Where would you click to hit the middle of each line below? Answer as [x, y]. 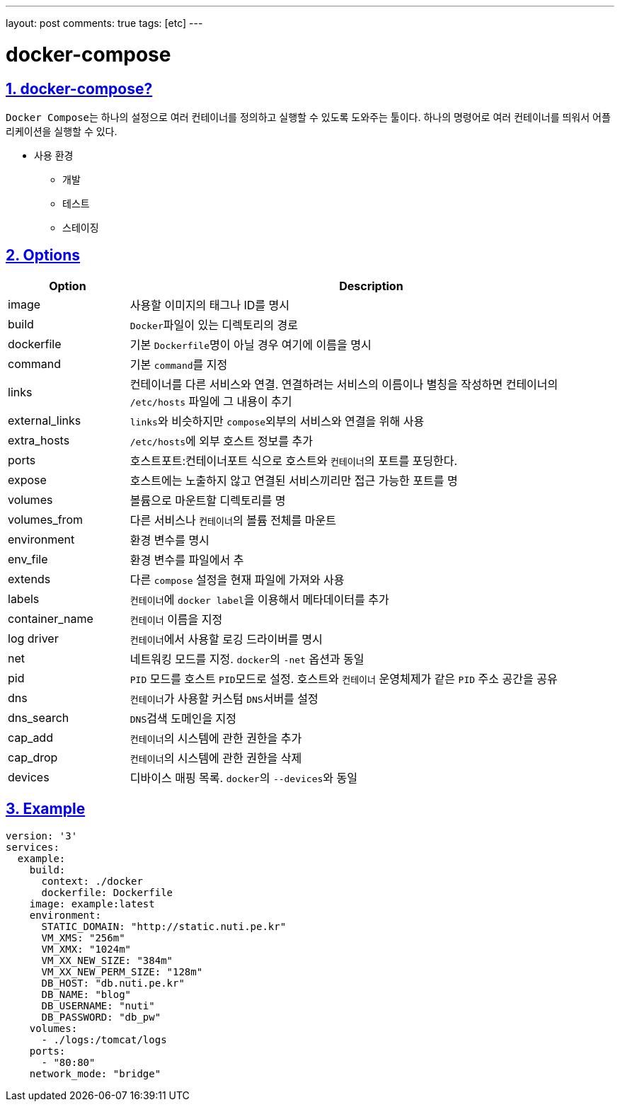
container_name [51, 618]
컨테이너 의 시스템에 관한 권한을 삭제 [216, 758]
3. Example [46, 809]
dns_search [39, 717]
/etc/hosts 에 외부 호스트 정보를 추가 [221, 441]
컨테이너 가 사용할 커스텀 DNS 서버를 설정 [224, 698]
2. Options [43, 256]
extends [29, 579]
